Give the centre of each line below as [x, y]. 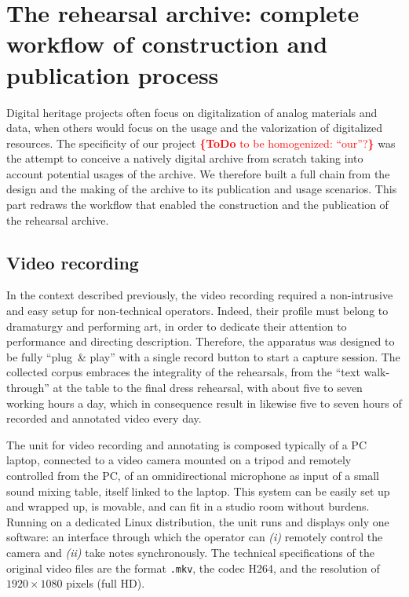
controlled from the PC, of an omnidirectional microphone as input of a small [193, 475]
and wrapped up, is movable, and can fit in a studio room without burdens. [188, 506]
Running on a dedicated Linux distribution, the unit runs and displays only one [198, 521]
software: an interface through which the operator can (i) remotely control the [195, 537]
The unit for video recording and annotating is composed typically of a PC [187, 444]
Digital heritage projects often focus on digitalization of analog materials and [192, 112]
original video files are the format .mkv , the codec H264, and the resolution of [193, 568]
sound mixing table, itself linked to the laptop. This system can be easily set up [198, 491]
